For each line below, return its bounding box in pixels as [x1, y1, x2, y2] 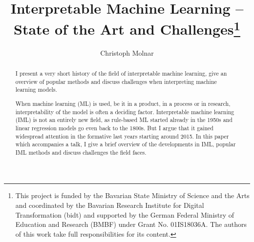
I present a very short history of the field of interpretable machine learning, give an [15, 69, 227, 78]
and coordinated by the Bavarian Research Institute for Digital [15, 200, 204, 210]
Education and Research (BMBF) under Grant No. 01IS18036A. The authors [15, 219, 247, 229]
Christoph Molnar [100, 47, 154, 58]
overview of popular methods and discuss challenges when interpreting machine [15, 77, 217, 85]
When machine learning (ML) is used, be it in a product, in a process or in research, [15, 99, 231, 107]
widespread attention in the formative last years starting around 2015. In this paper [15, 132, 229, 140]
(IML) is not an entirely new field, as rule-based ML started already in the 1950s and [15, 116, 233, 124]
